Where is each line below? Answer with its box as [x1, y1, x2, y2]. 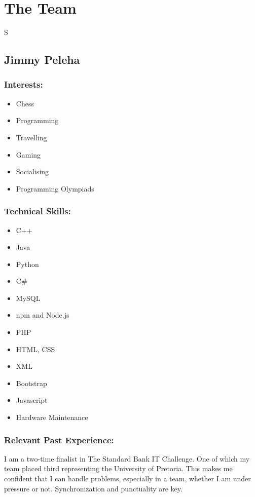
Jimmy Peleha [4, 52, 80, 67]
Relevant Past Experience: [4, 433, 114, 446]
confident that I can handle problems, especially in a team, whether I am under [4, 473, 251, 484]
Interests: [4, 78, 43, 91]
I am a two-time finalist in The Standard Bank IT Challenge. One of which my [4, 453, 250, 464]
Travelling [16, 132, 47, 142]
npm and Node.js [16, 310, 69, 320]
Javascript [16, 395, 48, 405]
